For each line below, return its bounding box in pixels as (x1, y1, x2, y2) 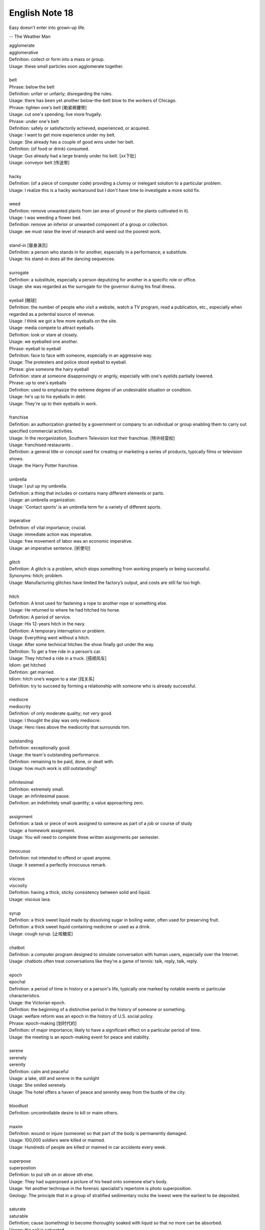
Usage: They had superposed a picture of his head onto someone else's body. (9, 1178, 168, 1184)
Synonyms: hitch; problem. (9, 573, 64, 579)
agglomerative (9, 49, 39, 55)
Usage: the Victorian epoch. (9, 999, 66, 1006)
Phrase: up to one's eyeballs (9, 380, 66, 386)
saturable (9, 1213, 28, 1219)
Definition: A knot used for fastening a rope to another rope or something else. (9, 600, 168, 606)
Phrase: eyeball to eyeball (9, 345, 61, 351)
